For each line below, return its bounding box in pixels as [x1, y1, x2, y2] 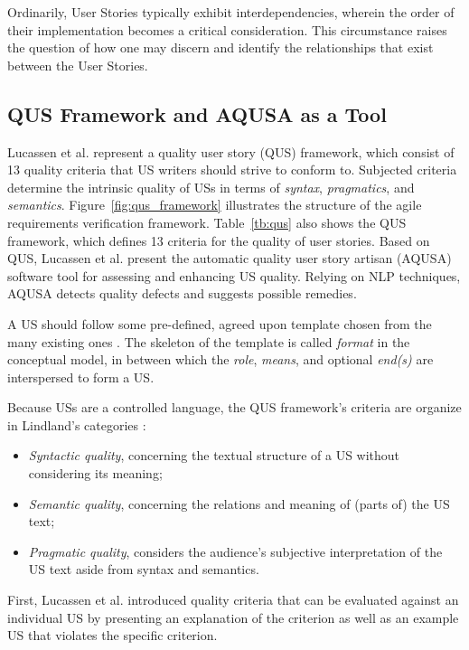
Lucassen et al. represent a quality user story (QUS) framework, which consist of [7, 142, 455, 161]
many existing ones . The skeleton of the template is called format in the [7, 332, 410, 351]
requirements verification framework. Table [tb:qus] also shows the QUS [7, 212, 407, 231]
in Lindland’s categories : [7, 415, 146, 434]
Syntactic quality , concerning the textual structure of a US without [28, 446, 400, 465]
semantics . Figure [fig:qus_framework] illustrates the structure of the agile [7, 195, 422, 214]
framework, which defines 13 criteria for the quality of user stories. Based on [7, 231, 430, 250]
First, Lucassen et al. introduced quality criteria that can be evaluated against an [7, 590, 459, 609]
